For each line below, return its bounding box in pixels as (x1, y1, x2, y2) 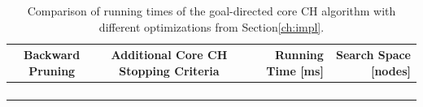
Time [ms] (266, 62, 324, 79)
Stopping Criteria (119, 62, 220, 79)
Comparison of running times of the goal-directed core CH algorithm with (27, 2, 396, 19)
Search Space (335, 46, 411, 63)
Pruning (28, 62, 76, 79)
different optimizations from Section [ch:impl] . (98, 18, 325, 35)
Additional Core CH (111, 46, 228, 63)
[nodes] (370, 62, 411, 79)
